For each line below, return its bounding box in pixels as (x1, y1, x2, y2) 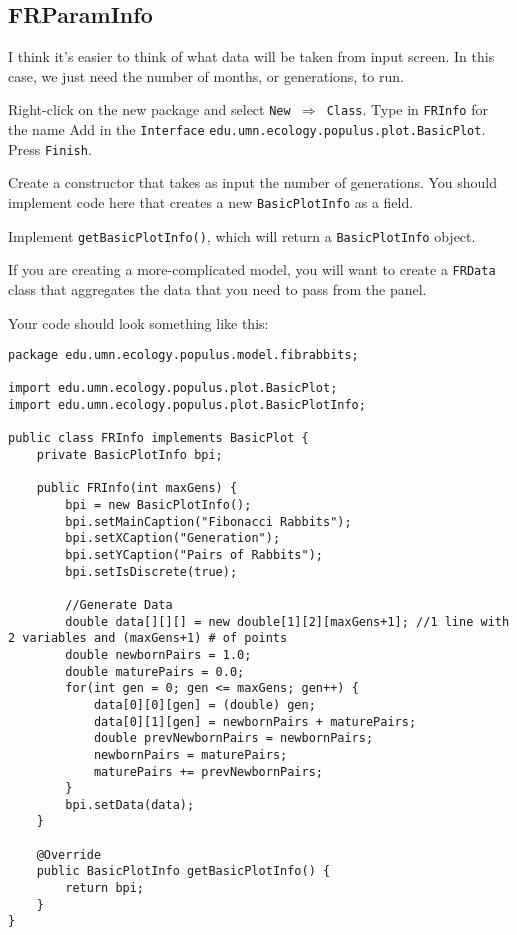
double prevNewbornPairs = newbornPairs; (93, 731, 374, 746)
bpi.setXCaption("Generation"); (65, 531, 281, 546)
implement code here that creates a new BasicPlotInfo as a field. (8, 191, 414, 212)
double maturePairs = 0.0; (65, 664, 245, 679)
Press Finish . (8, 138, 92, 159)
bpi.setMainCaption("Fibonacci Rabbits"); (65, 514, 352, 529)
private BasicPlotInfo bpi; (36, 448, 223, 463)
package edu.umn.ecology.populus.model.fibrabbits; (8, 348, 359, 363)
